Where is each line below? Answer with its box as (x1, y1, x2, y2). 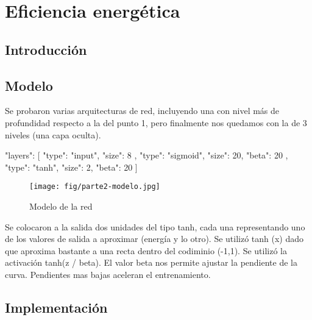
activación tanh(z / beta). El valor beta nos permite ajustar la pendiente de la (5, 256, 297, 269)
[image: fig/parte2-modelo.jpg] (29, 182, 160, 191)
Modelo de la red (29, 199, 93, 212)
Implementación (5, 297, 108, 316)
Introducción (5, 40, 87, 59)
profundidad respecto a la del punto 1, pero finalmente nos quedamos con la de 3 (5, 116, 307, 129)
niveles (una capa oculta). (5, 128, 101, 141)
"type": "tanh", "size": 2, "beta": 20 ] (5, 160, 138, 173)
